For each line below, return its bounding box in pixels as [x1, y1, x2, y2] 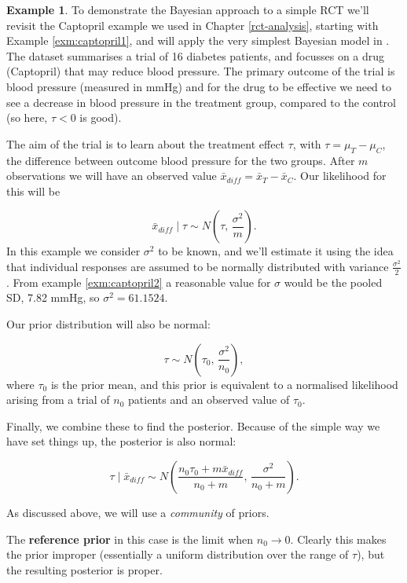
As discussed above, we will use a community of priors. [6, 504, 269, 520]
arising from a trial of [6, 391, 110, 408]
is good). [79, 109, 122, 126]
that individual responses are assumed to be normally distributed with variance [6, 258, 389, 274]
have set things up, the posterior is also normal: [6, 433, 236, 449]
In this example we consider [6, 243, 141, 259]
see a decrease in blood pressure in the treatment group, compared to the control [6, 93, 396, 110]
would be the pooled [284, 273, 383, 290]
